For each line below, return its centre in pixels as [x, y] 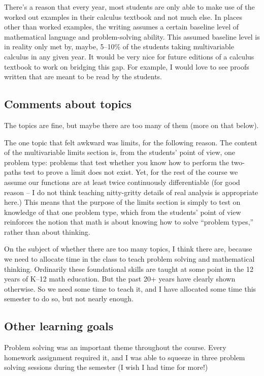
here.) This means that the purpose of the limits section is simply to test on [122, 202]
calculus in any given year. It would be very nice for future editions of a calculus [129, 56]
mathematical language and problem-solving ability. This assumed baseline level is [132, 36]
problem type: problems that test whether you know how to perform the [117, 162]
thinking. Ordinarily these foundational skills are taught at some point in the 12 [129, 269]
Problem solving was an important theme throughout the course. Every [115, 347]
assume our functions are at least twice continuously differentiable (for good [122, 182]
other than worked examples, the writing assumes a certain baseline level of [122, 27]
